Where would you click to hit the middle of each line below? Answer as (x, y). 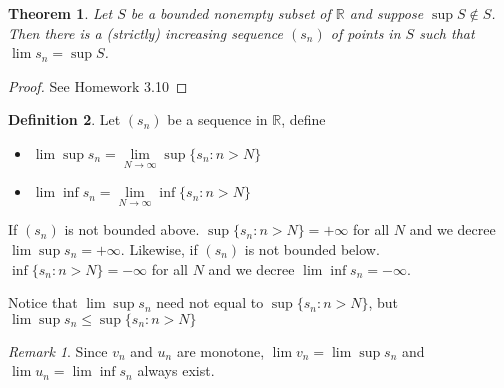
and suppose (386, 13)
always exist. (176, 370)
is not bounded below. (312, 249)
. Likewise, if (159, 249)
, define (303, 119)
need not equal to (210, 302)
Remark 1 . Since (58, 350)
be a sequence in (217, 119)
